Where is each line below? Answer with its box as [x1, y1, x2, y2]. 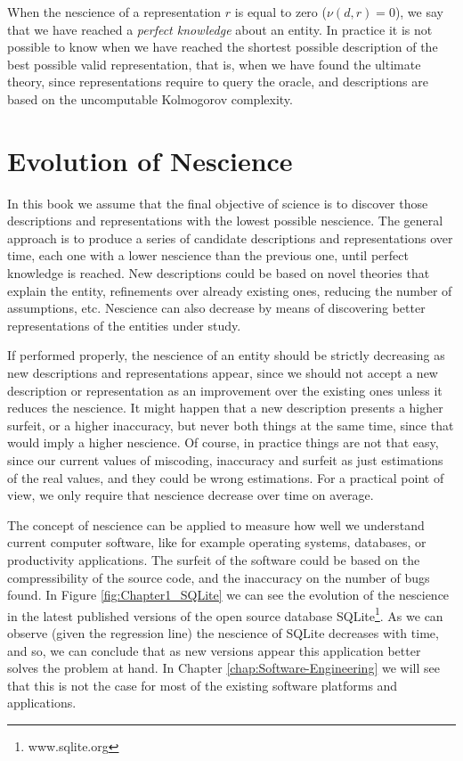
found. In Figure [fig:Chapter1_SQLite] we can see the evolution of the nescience [7, 585, 450, 604]
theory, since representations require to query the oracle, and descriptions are [7, 72, 428, 91]
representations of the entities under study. [7, 315, 241, 334]
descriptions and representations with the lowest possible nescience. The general [7, 211, 443, 230]
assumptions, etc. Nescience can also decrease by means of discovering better [7, 299, 426, 317]
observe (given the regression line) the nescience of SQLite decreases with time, [7, 624, 439, 642]
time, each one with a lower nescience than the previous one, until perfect [7, 246, 409, 265]
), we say [394, 3, 443, 20]
